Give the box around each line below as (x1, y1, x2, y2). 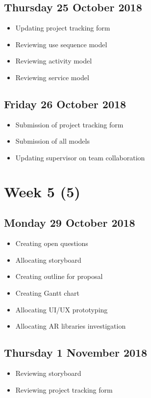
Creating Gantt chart (15, 287, 79, 298)
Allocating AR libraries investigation (15, 321, 126, 331)
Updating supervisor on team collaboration (15, 152, 145, 162)
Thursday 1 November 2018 (4, 345, 148, 360)
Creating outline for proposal (15, 271, 103, 281)
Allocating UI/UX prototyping (15, 304, 108, 314)
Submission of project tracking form (15, 119, 124, 129)
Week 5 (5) (4, 181, 80, 201)
